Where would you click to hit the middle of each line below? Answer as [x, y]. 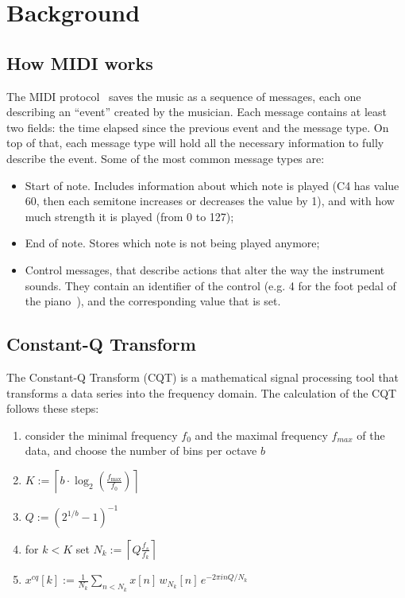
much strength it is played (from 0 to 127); [129, 216]
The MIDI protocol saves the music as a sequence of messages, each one [184, 96]
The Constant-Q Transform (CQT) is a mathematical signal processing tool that [203, 377]
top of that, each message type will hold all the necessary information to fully [195, 143]
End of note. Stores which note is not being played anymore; [172, 243]
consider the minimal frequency [101, 435]
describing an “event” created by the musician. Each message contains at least [197, 112]
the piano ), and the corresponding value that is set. [153, 301]
